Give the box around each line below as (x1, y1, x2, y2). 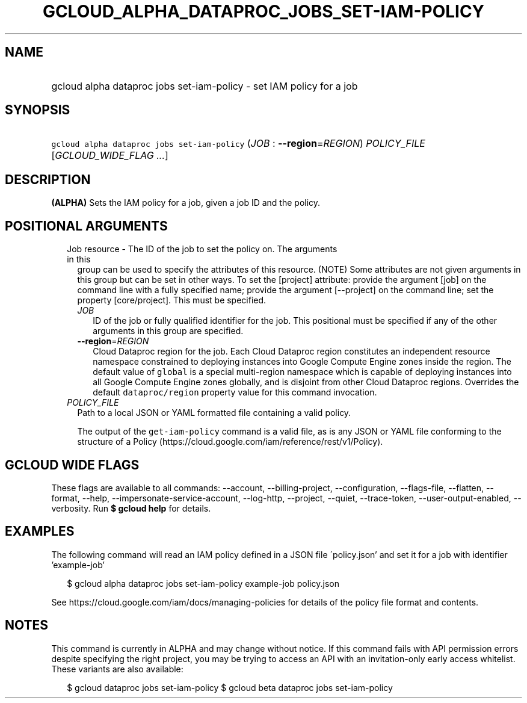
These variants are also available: (51, 663, 183, 674)
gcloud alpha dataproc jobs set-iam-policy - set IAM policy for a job (51, 79, 358, 92)
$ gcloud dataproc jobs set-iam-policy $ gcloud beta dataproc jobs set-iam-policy (67, 682, 393, 693)
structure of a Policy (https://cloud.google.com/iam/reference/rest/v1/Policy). (77, 436, 383, 447)
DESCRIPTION (5, 172, 91, 187)
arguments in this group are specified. (93, 326, 244, 336)
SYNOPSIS (5, 102, 70, 118)
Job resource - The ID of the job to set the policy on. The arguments (67, 244, 337, 255)
